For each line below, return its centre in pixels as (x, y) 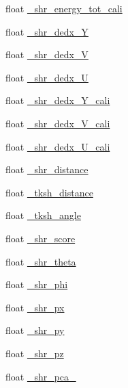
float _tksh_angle (43, 215)
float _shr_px (35, 307)
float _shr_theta (41, 261)
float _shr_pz (35, 353)
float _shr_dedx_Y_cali (58, 100)
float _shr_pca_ (41, 376)
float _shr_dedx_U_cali (58, 146)
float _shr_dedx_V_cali (58, 123)
